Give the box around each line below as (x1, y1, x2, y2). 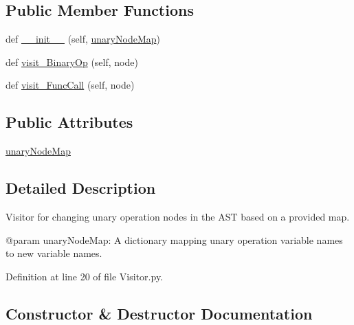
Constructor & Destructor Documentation (5, 302, 313, 324)
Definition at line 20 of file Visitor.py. (5, 269, 164, 283)
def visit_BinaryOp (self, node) (5, 54, 138, 69)
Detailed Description (5, 177, 156, 199)
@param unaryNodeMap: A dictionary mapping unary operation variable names (5, 232, 343, 247)
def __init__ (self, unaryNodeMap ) (5, 32, 160, 46)
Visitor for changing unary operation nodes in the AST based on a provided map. (5, 209, 350, 223)
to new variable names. (5, 246, 102, 260)
